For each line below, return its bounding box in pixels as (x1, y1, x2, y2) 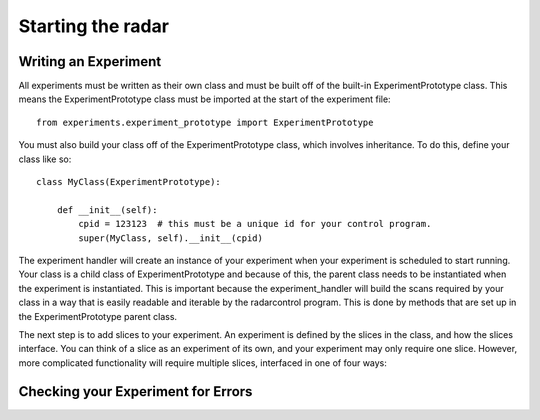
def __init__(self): (56, 204, 158, 215)
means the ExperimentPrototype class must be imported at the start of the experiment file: (18, 93, 391, 105)
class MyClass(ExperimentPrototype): (36, 176, 222, 188)
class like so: (18, 153, 72, 165)
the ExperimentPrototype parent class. (18, 310, 178, 322)
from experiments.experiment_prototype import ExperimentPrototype (36, 116, 374, 128)
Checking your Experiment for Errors (18, 383, 253, 400)
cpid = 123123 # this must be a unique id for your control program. (78, 218, 432, 230)
